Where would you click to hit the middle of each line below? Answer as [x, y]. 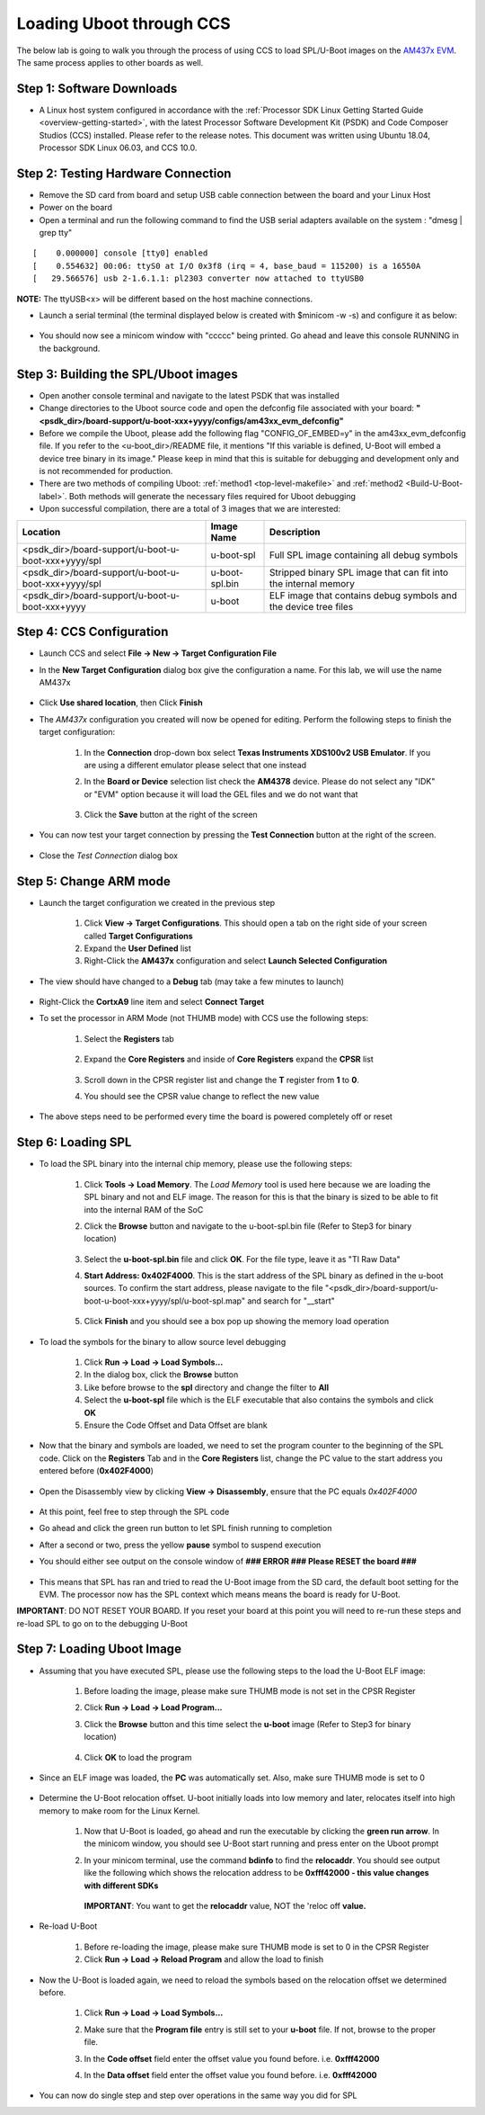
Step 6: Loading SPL [74, 1143]
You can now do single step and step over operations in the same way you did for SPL [198, 2095]
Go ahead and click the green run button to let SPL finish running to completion [185, 1528]
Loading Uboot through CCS [123, 23]
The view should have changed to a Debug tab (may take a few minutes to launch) [192, 981]
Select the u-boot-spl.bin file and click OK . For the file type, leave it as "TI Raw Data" [242, 1259]
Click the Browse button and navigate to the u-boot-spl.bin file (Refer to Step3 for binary [248, 1226]
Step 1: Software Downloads [97, 89]
